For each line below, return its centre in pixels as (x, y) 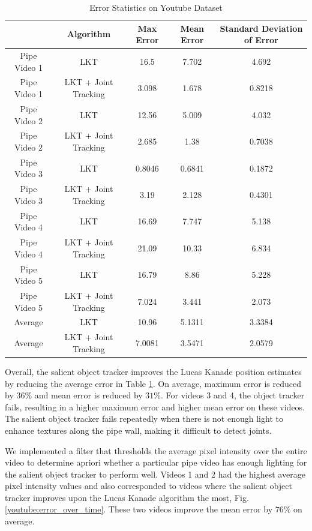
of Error (261, 40)
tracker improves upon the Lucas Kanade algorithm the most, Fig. (127, 497)
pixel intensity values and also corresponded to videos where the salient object (148, 486)
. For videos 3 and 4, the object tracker (233, 395)
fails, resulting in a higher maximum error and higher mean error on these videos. (155, 406)
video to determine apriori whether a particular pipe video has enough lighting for (156, 462)
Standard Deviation (261, 28)
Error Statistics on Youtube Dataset (156, 7)
